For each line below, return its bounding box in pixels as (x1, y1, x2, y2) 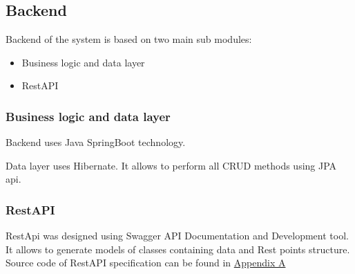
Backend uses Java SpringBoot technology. (6, 135, 186, 149)
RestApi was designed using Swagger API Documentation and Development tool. (6, 228, 349, 243)
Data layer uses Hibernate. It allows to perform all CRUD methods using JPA (6, 158, 337, 172)
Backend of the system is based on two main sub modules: (6, 32, 252, 46)
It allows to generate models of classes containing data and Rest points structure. (6, 241, 350, 256)
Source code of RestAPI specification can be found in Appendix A (6, 255, 286, 270)
